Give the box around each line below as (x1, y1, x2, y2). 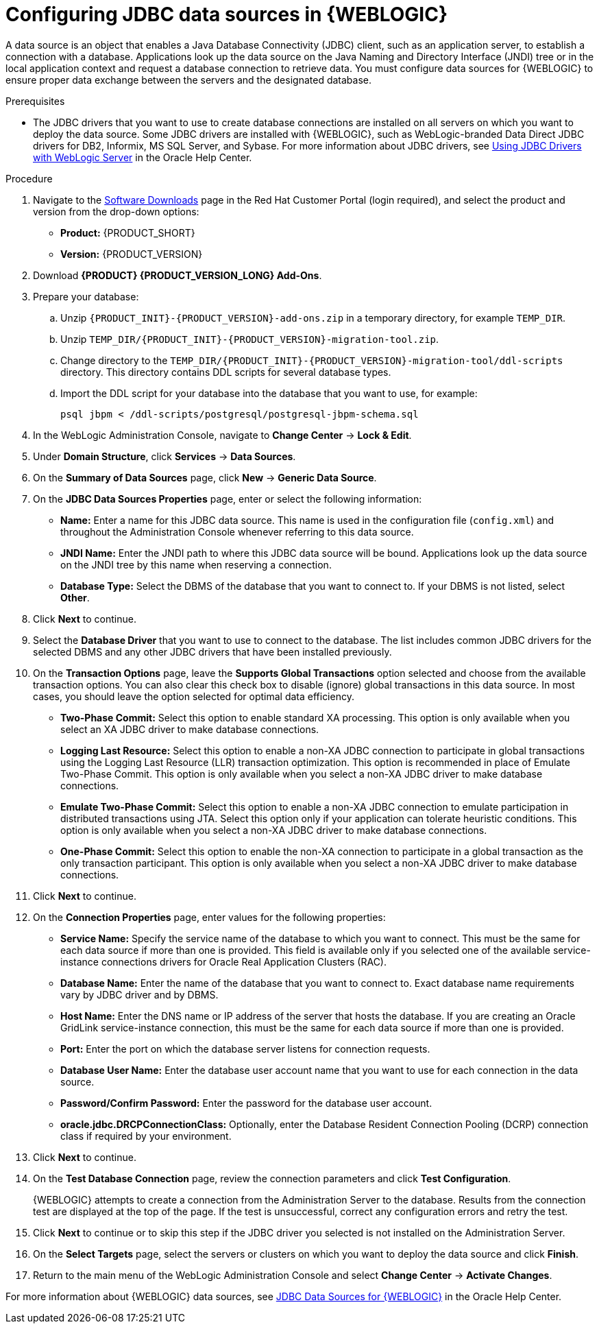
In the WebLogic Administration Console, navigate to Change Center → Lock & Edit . (33, 429, 412, 441)
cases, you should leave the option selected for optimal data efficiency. (33, 690, 354, 702)
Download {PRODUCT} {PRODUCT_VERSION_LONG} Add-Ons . (33, 269, 322, 281)
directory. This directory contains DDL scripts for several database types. (60, 366, 391, 378)
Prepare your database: (33, 290, 139, 302)
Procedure (5, 172, 53, 184)
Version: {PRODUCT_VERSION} (60, 248, 203, 260)
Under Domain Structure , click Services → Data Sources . (33, 450, 296, 462)
